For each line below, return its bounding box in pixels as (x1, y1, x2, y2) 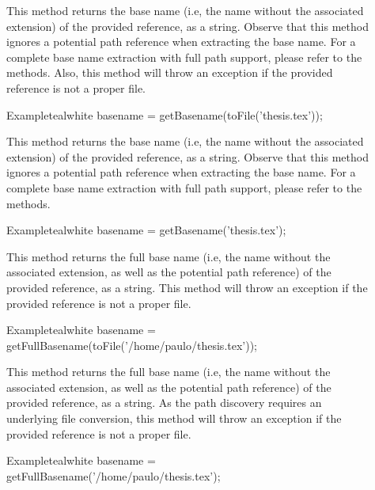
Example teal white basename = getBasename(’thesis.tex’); (6, 222, 286, 238)
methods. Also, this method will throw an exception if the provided (6, 64, 333, 81)
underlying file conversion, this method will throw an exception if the (6, 410, 342, 427)
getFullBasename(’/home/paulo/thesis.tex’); (6, 467, 221, 484)
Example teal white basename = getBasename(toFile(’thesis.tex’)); (6, 106, 323, 123)
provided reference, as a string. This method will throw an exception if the (6, 279, 368, 295)
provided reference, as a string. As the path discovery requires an (6, 394, 322, 411)
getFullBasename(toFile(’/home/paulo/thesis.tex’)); (6, 336, 258, 353)
